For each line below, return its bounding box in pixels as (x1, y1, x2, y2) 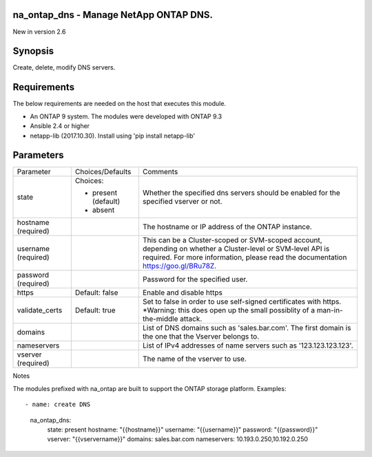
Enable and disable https (142, 288, 223, 297)
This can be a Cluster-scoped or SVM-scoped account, (142, 235, 323, 245)
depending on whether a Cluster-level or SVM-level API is (142, 244, 330, 254)
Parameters (12, 149, 64, 161)
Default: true (74, 306, 116, 315)
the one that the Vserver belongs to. (142, 332, 260, 341)
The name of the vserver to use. (142, 354, 247, 364)
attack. (180, 314, 203, 323)
